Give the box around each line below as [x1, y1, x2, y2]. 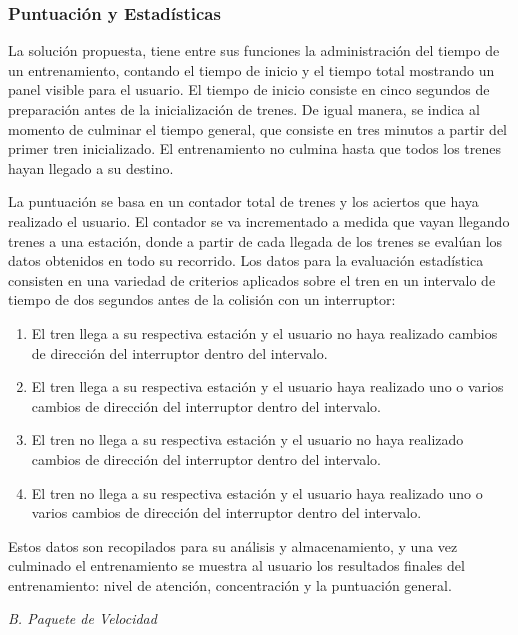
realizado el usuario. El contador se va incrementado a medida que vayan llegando [8, 210, 510, 231]
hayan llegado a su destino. [8, 157, 174, 178]
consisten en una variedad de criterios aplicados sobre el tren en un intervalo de [8, 269, 496, 290]
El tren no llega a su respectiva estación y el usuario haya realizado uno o [31, 482, 483, 503]
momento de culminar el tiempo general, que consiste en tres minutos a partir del [8, 118, 508, 139]
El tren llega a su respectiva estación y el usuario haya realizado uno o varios [31, 376, 504, 397]
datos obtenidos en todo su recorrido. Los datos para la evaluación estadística [8, 250, 484, 271]
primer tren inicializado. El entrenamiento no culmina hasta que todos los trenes [8, 138, 502, 159]
